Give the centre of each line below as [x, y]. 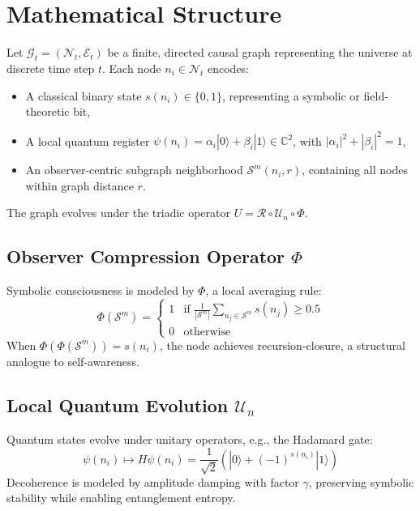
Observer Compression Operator [146, 256]
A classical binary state [84, 95]
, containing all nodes [355, 170]
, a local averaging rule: [264, 290]
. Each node [132, 68]
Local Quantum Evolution [118, 405]
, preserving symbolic [361, 481]
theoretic [47, 111]
